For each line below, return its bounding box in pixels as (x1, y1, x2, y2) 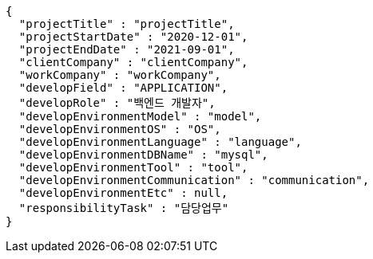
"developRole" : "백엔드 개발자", (18, 96, 216, 109)
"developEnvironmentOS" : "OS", (18, 123, 221, 135)
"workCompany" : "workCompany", (18, 69, 221, 81)
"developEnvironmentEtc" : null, (18, 186, 228, 199)
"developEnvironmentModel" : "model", (18, 110, 262, 123)
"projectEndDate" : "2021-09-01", (18, 43, 235, 56)
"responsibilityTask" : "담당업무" (18, 202, 229, 214)
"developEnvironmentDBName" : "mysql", (18, 148, 268, 161)
